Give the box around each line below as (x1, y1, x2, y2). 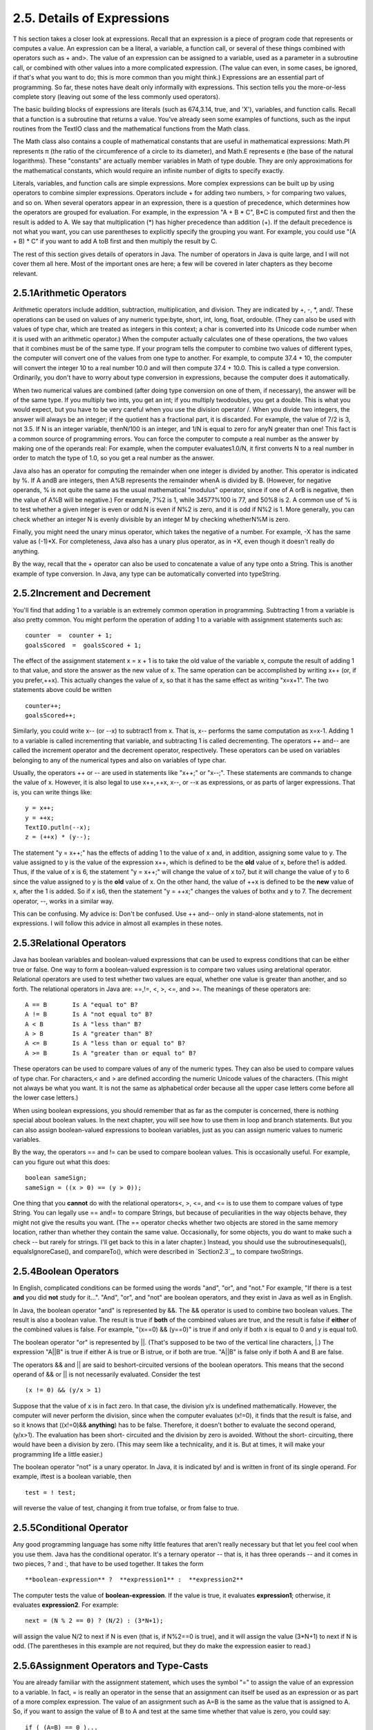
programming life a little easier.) (12, 1450, 103, 1458)
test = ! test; (25, 1488, 77, 1496)
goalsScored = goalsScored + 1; (25, 641, 142, 649)
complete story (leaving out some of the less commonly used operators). (12, 92, 220, 100)
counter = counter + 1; (25, 632, 113, 639)
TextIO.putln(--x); (25, 823, 91, 831)
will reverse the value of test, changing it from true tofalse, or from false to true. (12, 1504, 240, 1512)
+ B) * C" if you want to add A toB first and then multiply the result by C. (12, 237, 218, 246)
